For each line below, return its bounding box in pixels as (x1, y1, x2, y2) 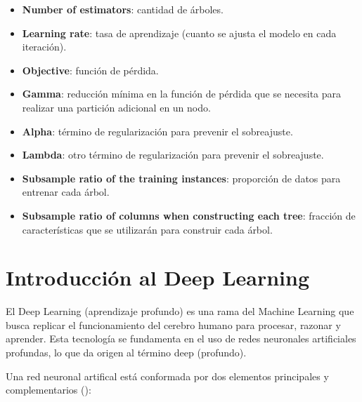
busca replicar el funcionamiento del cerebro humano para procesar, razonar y (6, 317, 341, 332)
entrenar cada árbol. (22, 185, 110, 199)
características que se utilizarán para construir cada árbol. (22, 222, 273, 236)
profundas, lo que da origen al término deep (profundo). (6, 345, 247, 360)
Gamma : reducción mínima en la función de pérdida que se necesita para (22, 86, 342, 101)
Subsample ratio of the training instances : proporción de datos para (22, 170, 341, 185)
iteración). (22, 39, 67, 54)
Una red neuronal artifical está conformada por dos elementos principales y (6, 368, 329, 383)
